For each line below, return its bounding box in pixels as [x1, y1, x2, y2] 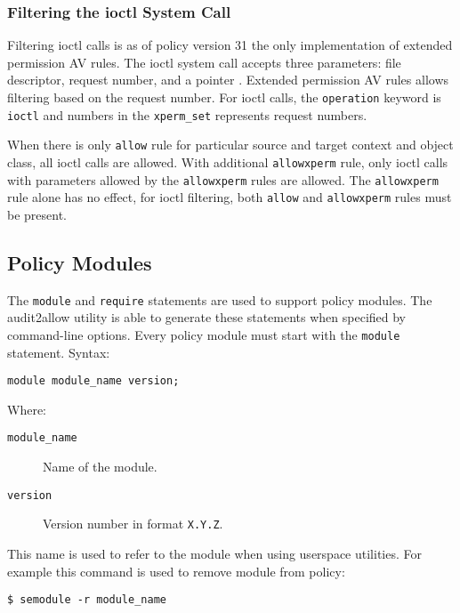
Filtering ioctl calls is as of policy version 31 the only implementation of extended [7, 36, 453, 54]
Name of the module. [43, 457, 157, 476]
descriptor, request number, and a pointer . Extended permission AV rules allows [7, 70, 449, 89]
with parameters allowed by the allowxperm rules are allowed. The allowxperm [7, 170, 439, 189]
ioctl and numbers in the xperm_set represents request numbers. [7, 105, 367, 124]
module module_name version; [7, 375, 180, 388]
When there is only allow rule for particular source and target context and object [7, 135, 454, 154]
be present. [7, 205, 68, 223]
